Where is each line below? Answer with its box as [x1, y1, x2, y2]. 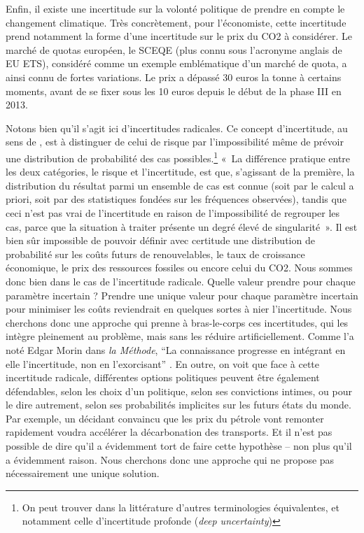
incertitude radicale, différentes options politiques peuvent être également [6, 370, 320, 385]
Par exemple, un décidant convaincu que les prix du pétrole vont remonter [6, 411, 324, 425]
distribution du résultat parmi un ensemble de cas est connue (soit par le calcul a [6, 178, 354, 192]
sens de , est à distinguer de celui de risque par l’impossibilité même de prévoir [6, 134, 344, 149]
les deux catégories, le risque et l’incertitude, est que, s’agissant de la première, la [6, 164, 355, 179]
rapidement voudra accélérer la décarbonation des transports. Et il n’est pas [6, 425, 332, 439]
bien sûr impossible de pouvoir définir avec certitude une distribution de [6, 233, 315, 248]
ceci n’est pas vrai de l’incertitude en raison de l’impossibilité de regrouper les [6, 205, 340, 220]
